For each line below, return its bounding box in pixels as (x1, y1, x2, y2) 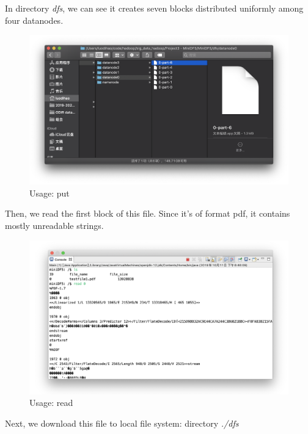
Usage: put (29, 186, 70, 199)
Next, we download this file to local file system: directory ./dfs (5, 416, 239, 429)
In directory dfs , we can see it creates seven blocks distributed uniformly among (5, 2, 304, 14)
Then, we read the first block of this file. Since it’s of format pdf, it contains (5, 207, 290, 220)
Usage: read (29, 396, 73, 409)
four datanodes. (5, 13, 64, 26)
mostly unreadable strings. (5, 219, 104, 231)
